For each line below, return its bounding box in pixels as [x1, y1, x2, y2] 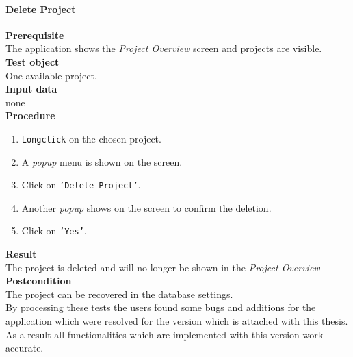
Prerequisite [5, 27, 64, 42]
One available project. [5, 68, 97, 82]
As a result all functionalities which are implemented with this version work [5, 327, 324, 341]
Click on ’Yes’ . [21, 223, 87, 238]
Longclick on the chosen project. [21, 131, 161, 145]
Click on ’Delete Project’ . [21, 177, 141, 192]
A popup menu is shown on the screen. [21, 154, 183, 169]
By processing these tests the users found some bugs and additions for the [5, 300, 316, 315]
